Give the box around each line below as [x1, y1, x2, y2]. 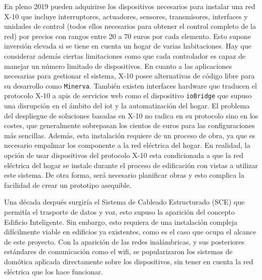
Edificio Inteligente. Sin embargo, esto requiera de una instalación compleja [4, 216, 237, 227]
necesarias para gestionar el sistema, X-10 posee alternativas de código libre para [4, 70, 255, 81]
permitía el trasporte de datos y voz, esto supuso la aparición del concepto [4, 207, 235, 217]
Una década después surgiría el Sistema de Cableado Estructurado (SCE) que [4, 196, 245, 207]
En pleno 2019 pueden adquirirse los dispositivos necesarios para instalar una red [4, 1, 255, 11]
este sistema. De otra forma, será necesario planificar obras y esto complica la [4, 170, 244, 180]
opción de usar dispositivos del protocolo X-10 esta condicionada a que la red [4, 150, 244, 161]
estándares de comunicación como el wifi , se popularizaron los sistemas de [4, 246, 233, 257]
